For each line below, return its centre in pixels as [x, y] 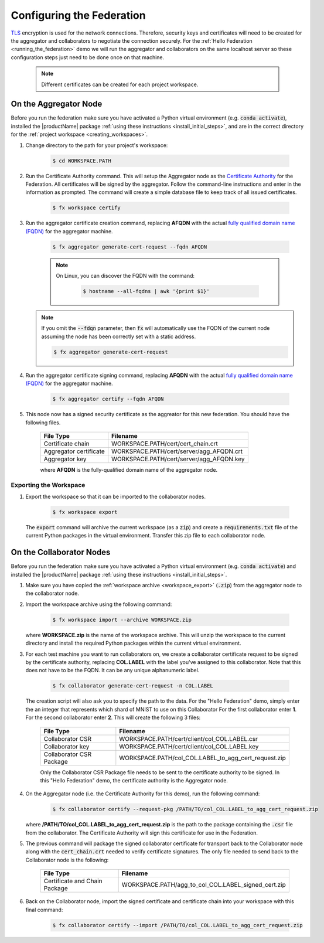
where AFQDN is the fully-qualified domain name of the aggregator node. [129, 469]
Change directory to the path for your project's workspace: [97, 145]
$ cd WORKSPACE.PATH [82, 161]
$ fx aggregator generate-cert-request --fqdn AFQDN [130, 247]
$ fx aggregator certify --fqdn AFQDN [108, 399]
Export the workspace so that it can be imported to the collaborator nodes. [116, 497]
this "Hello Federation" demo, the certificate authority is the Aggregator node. [134, 780]
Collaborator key [66, 746]
